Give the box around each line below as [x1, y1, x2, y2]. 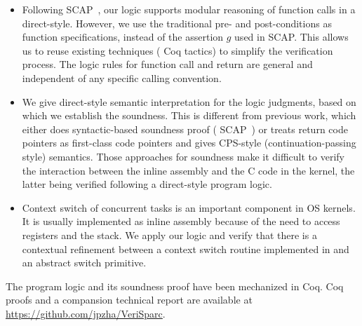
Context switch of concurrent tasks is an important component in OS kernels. [22, 200, 356, 215]
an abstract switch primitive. [22, 255, 147, 270]
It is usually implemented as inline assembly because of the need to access [22, 214, 340, 229]
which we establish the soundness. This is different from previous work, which [22, 108, 356, 123]
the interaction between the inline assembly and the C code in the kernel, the [22, 163, 355, 177]
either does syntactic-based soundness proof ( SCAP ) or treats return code [22, 121, 348, 136]
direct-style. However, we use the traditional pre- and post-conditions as [22, 15, 332, 30]
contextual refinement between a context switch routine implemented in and [22, 241, 349, 256]
